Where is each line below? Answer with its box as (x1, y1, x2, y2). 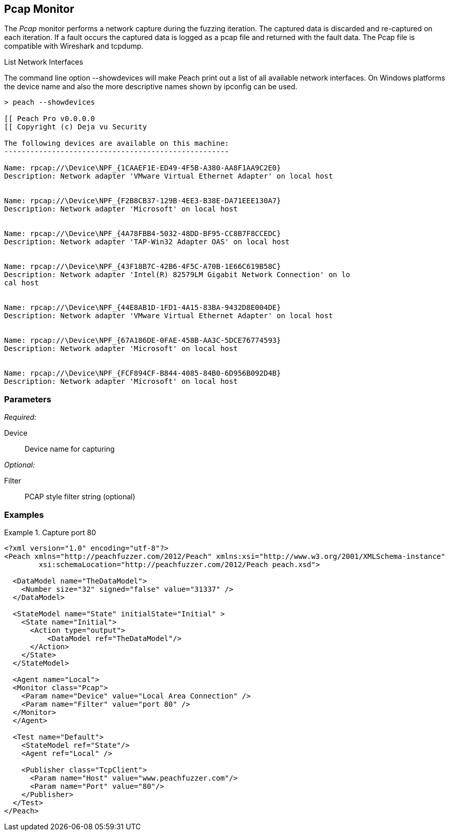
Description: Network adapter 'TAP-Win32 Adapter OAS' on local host (4, 238, 290, 246)
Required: (4, 413, 36, 422)
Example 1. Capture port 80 (4, 528, 96, 537)
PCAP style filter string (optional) (25, 492, 135, 501)
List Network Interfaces (4, 57, 83, 67)
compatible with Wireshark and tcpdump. (4, 42, 144, 51)
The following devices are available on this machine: (4, 139, 229, 148)
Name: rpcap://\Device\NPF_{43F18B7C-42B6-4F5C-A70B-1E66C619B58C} (4, 262, 281, 271)
